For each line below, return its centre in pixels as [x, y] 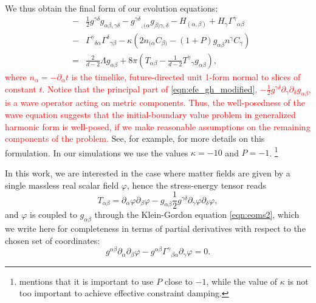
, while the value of [242, 281]
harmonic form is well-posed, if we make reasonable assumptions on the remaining [158, 126]
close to [178, 281]
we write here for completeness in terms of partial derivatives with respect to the [155, 228]
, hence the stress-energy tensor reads [196, 185]
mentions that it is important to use [86, 281]
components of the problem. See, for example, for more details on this [135, 138]
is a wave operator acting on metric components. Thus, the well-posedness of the [155, 103]
